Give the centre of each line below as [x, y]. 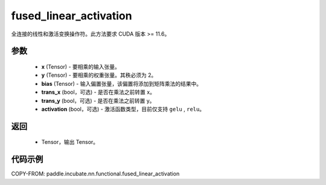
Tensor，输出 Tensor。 [70, 142]
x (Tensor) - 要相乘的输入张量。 [81, 67]
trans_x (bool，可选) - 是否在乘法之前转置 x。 [98, 92]
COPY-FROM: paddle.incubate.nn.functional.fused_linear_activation [95, 174]
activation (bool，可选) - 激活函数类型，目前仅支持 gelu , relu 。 [123, 109]
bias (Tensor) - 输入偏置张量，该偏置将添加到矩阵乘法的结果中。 [122, 83]
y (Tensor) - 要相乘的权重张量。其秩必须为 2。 [99, 75]
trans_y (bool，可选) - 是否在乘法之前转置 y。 [98, 100]
